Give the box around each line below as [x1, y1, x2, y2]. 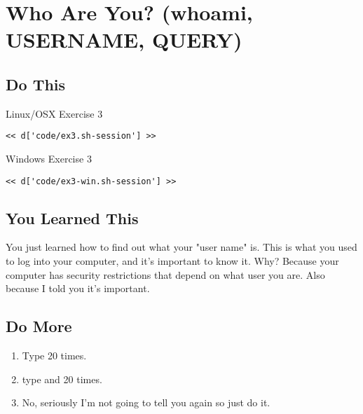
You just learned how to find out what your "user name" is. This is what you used [6, 240, 357, 254]
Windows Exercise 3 [6, 151, 92, 166]
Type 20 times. [22, 348, 87, 363]
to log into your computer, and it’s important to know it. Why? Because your [6, 254, 339, 268]
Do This [6, 73, 66, 95]
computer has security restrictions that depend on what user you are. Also [6, 267, 325, 282]
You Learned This [6, 207, 139, 228]
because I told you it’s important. [6, 281, 150, 296]
